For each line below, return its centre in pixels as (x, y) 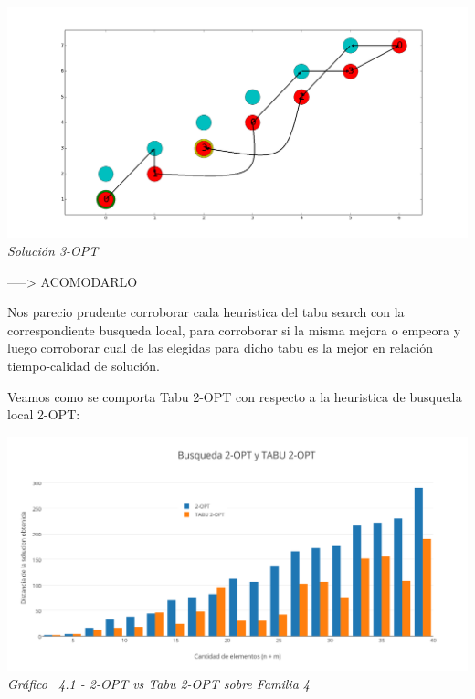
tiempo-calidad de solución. (84, 366)
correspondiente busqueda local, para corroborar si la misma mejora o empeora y (234, 329)
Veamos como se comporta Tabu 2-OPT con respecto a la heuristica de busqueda (235, 396)
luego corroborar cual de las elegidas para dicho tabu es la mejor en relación (220, 348)
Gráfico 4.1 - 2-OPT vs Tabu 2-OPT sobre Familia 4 (158, 683)
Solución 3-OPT (53, 251)
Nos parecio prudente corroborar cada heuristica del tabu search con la (206, 312)
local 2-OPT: (44, 414)
